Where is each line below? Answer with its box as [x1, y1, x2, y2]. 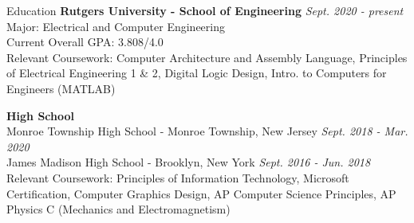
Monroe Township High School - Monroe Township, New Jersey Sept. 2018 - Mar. [6, 123, 408, 139]
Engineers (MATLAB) [6, 80, 116, 96]
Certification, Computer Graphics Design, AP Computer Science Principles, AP [6, 185, 396, 201]
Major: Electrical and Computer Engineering [6, 18, 225, 34]
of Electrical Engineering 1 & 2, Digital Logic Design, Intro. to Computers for [6, 65, 387, 81]
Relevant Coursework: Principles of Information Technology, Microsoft [6, 169, 349, 186]
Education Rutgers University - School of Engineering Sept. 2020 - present [6, 2, 404, 18]
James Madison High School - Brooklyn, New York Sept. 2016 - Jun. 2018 [6, 154, 371, 170]
